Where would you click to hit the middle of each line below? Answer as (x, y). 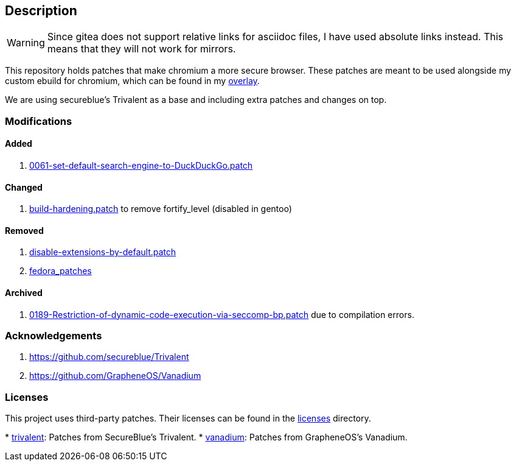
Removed (24, 230)
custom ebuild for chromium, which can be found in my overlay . (132, 81)
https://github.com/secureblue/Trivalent (109, 357)
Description (41, 11)
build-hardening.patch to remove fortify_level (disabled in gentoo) (161, 209)
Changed (24, 187)
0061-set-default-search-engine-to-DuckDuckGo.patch (141, 166)
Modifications (39, 121)
